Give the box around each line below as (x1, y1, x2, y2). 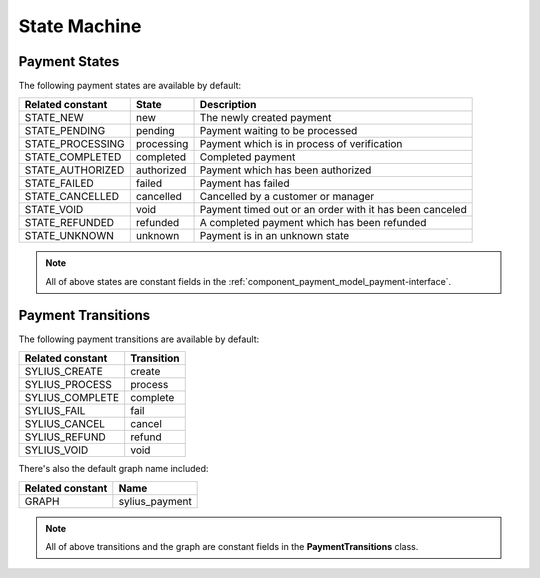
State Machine (18, 15, 142, 37)
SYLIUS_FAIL (24, 404, 86, 418)
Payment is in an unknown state (199, 229, 350, 243)
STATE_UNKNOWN (24, 229, 114, 243)
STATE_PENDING (24, 124, 106, 138)
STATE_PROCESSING (24, 137, 125, 151)
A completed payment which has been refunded (199, 216, 427, 230)
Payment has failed (199, 176, 290, 190)
